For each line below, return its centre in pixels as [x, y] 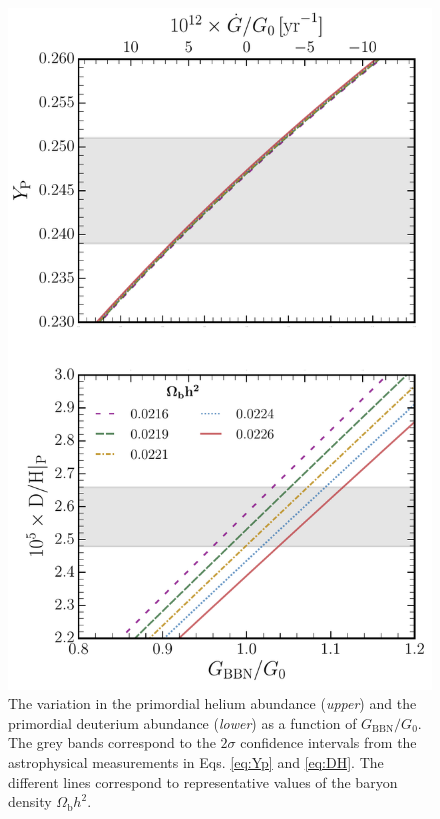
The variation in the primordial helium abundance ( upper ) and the [212, 703]
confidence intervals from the [328, 742]
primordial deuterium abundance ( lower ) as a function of [182, 722]
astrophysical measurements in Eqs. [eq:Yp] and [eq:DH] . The [196, 761]
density [30, 801]
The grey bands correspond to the [112, 742]
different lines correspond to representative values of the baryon [203, 781]
